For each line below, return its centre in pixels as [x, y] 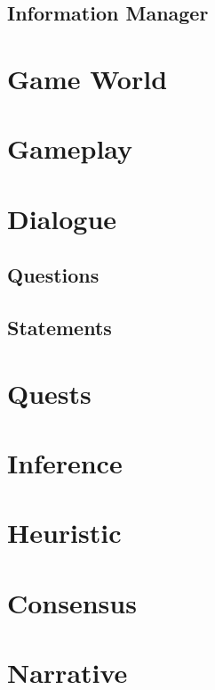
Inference [65, 463]
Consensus [72, 602]
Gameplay [70, 148]
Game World [88, 78]
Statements [60, 328]
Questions [53, 275]
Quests [49, 393]
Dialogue [62, 218]
